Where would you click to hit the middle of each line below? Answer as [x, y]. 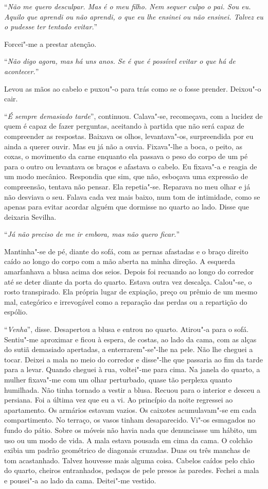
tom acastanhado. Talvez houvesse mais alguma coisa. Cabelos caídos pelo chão [129, 460]
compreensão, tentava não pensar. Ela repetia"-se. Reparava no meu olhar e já [127, 186]
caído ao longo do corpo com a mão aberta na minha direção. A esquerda [120, 261]
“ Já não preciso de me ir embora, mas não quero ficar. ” [92, 234]
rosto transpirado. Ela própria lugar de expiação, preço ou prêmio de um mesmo [131, 292]
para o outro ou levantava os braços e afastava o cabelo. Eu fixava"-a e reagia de [131, 166]
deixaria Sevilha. [30, 216]
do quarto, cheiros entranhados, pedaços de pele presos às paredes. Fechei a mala [132, 470]
